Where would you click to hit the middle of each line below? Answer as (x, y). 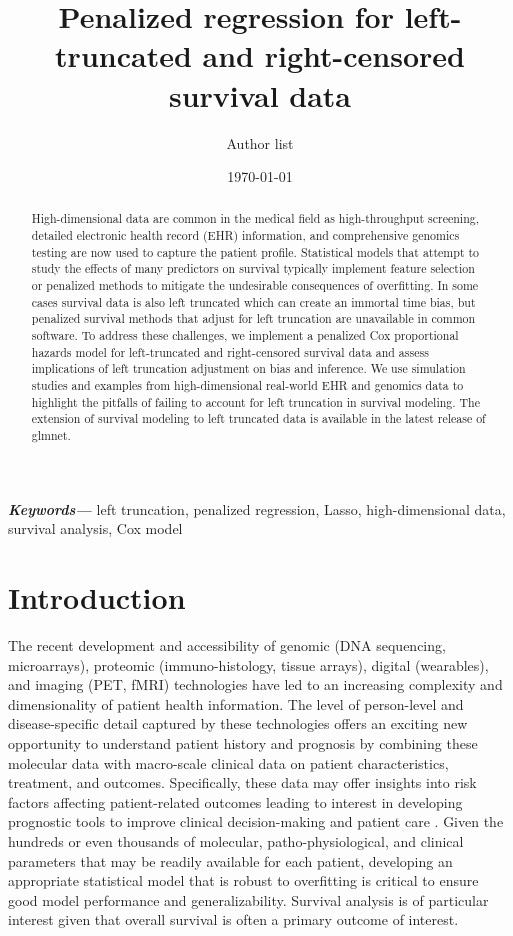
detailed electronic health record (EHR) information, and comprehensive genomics (245, 235)
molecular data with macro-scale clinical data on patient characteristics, (228, 762)
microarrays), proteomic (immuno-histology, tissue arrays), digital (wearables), (248, 664)
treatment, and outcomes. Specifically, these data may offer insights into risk (242, 782)
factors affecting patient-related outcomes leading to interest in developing (235, 801)
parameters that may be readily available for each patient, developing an (230, 860)
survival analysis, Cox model (95, 528)
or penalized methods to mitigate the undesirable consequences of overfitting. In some (255, 285)
